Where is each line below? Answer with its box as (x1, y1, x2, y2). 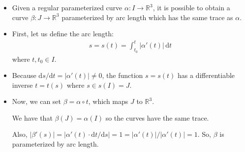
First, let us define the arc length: (12, 28, 114, 39)
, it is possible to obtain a (153, 2, 230, 12)
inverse (12, 79, 33, 90)
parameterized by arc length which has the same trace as (61, 12, 233, 22)
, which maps (88, 96, 128, 106)
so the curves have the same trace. (105, 112, 209, 123)
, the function (102, 70, 143, 80)
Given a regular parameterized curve (12, 2, 122, 12)
